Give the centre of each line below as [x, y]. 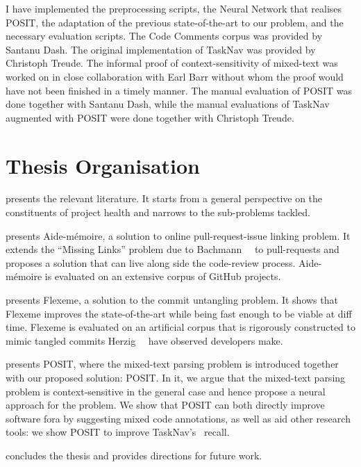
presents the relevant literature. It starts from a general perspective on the [164, 198]
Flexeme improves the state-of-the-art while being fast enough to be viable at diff [179, 313]
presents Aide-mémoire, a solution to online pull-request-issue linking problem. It [178, 235]
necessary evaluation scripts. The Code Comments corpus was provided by [164, 36]
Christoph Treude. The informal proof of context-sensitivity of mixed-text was [172, 63]
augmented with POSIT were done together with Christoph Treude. [150, 117]
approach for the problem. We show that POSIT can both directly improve [165, 405]
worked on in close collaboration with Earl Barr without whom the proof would [175, 76]
